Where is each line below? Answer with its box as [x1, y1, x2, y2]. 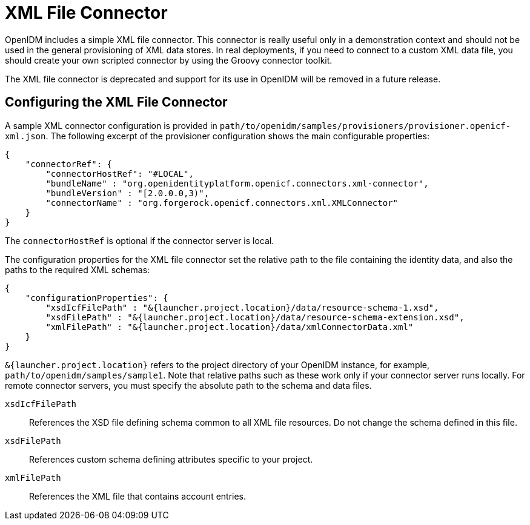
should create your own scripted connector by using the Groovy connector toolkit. [5, 54, 333, 65]
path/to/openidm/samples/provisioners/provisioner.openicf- [219, 121, 511, 131]
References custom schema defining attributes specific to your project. [29, 454, 313, 464]
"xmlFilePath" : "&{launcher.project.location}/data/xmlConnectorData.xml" [45, 322, 414, 332]
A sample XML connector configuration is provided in [5, 120, 217, 131]
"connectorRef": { [25, 159, 113, 169]
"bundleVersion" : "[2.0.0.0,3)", [45, 188, 210, 198]
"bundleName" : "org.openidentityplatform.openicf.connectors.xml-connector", [45, 178, 429, 188]
